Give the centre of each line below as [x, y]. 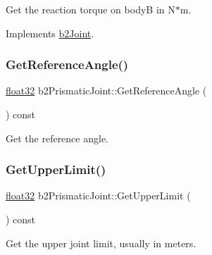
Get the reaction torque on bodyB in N [91, 9]
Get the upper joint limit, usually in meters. [101, 243]
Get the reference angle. [57, 138]
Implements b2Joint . [50, 33]
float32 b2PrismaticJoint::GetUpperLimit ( [98, 195]
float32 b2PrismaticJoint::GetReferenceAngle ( [106, 91]
